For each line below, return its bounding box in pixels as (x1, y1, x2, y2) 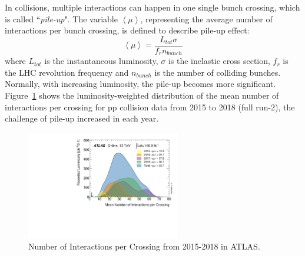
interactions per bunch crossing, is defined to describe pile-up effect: (5, 24, 250, 36)
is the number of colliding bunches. (154, 66, 281, 78)
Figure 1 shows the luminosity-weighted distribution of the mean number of (5, 89, 279, 102)
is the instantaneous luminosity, (44, 55, 158, 67)
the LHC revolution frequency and (5, 66, 129, 78)
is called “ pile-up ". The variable (5, 12, 118, 25)
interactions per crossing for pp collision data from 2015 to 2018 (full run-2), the (5, 100, 295, 113)
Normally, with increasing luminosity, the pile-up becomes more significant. (5, 78, 276, 90)
